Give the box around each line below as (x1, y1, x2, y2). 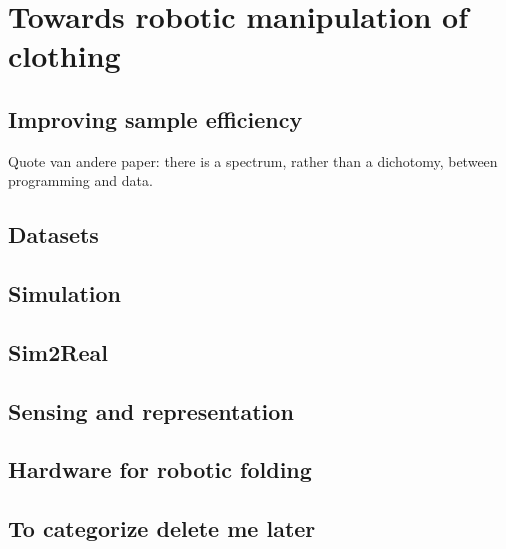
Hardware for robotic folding (8, 454, 312, 485)
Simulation (8, 278, 122, 309)
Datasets (8, 219, 99, 250)
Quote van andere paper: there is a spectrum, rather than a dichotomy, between (8, 150, 498, 171)
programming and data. (8, 170, 153, 191)
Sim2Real (8, 336, 108, 367)
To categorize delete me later (8, 513, 316, 544)
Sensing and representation (8, 395, 294, 426)
